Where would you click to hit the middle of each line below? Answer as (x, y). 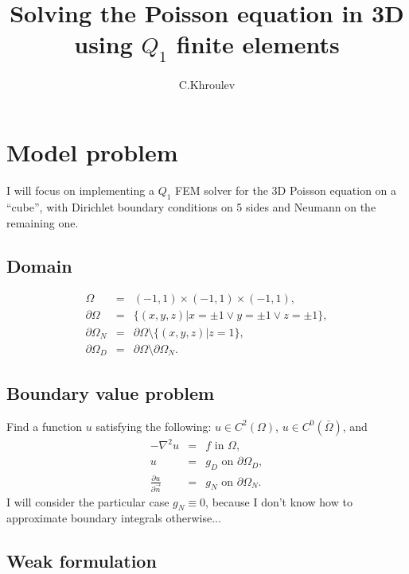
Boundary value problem (111, 392)
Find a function (45, 426)
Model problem (92, 152)
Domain (39, 265)
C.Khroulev (207, 84)
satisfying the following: (154, 426)
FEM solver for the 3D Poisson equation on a (286, 190)
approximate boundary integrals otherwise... (114, 518)
